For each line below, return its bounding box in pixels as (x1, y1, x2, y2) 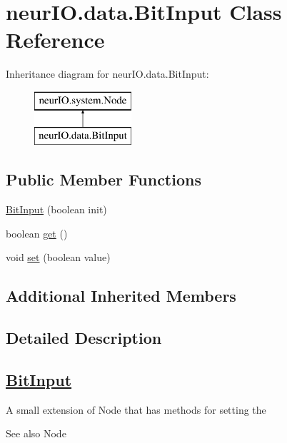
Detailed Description (6, 327, 162, 349)
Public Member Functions (6, 168, 201, 190)
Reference (6, 25, 105, 54)
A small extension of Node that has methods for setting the (6, 402, 266, 417)
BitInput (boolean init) (6, 202, 107, 217)
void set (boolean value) (6, 250, 111, 265)
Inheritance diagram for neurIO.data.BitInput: (6, 66, 209, 81)
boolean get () (6, 225, 68, 240)
